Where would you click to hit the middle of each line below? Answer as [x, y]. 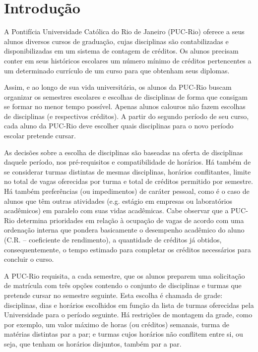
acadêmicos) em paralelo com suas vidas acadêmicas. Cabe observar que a [116, 210]
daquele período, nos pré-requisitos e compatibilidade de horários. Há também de [128, 162]
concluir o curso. [29, 259]
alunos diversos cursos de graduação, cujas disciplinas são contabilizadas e [116, 41]
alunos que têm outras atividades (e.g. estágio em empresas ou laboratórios [118, 201]
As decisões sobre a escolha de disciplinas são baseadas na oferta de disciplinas [124, 152]
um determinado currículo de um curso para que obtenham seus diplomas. [117, 70]
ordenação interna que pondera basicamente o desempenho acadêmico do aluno [124, 230]
